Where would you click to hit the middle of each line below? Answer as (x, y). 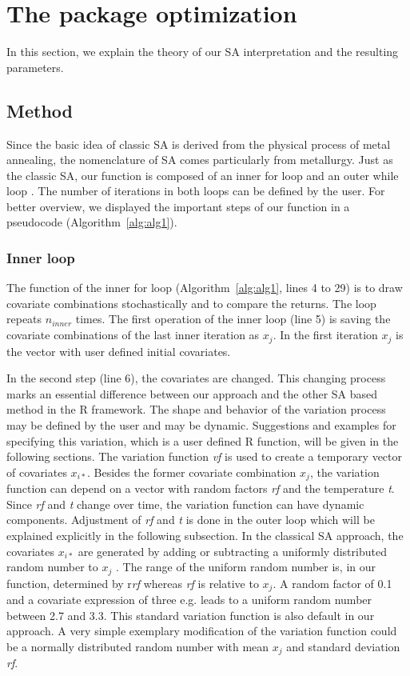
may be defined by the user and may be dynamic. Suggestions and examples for (201, 424)
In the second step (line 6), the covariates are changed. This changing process (196, 378)
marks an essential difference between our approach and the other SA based (192, 393)
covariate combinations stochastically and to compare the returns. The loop (191, 303)
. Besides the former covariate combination (192, 472)
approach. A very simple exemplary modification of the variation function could (202, 631)
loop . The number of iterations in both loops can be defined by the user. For (196, 191)
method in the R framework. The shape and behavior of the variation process (196, 409)
